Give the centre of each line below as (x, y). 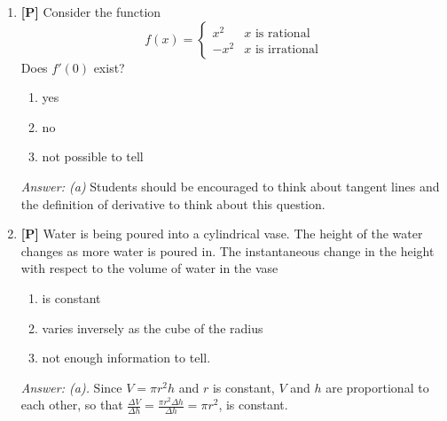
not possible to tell (93, 156)
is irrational (286, 50)
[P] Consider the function (91, 12)
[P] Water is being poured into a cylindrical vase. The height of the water (222, 234)
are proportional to (377, 387)
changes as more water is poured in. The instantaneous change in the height (227, 250)
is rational (282, 34)
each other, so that (72, 405)
